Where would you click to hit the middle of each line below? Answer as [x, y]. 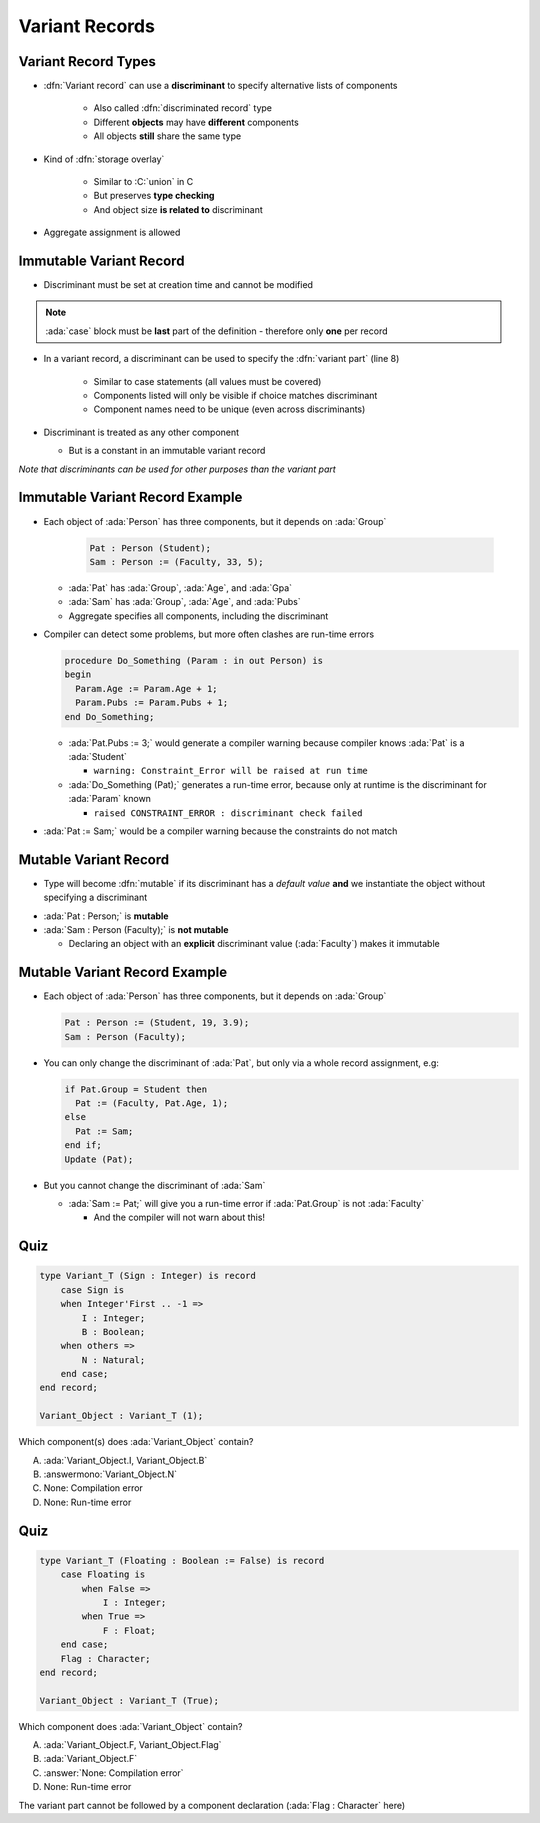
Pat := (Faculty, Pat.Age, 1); [152, 1103]
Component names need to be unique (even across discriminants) [229, 409]
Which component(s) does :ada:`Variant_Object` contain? [136, 1442]
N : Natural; [113, 1359]
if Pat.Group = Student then [136, 1089]
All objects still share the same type [167, 136]
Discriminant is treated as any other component [141, 432]
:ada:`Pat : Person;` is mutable [106, 916]
